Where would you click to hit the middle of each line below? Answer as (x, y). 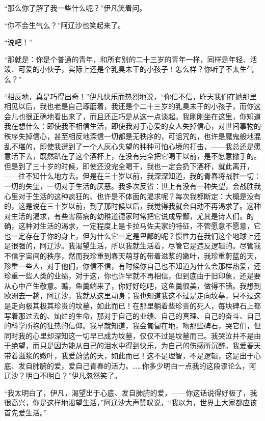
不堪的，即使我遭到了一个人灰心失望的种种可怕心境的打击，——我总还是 (132, 146)
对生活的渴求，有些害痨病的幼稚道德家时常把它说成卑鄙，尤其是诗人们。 (125, 216)
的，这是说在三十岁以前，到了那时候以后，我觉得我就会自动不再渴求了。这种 (132, 206)
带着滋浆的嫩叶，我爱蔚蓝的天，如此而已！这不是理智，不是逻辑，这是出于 (129, 355)
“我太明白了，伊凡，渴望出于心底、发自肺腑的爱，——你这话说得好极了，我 (131, 392)
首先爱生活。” (25, 412)
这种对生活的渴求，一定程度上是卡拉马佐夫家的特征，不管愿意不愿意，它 (139, 226)
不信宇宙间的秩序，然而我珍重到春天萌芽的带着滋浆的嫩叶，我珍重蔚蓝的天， (132, 256)
